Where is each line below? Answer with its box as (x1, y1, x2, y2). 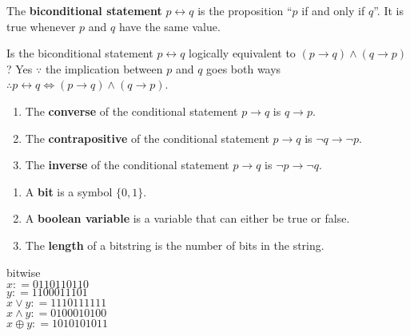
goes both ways (206, 60, 281, 77)
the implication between (45, 60, 163, 77)
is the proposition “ (197, 2, 293, 18)
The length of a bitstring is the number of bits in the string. (25, 236, 324, 253)
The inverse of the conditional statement (25, 156, 229, 173)
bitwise (6, 263, 41, 280)
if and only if (301, 2, 365, 18)
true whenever (6, 18, 76, 34)
